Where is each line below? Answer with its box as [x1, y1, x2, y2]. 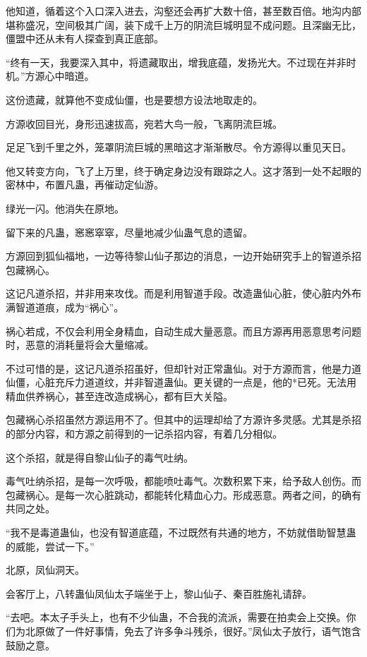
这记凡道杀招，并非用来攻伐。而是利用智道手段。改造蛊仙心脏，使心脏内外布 [6, 286, 361, 301]
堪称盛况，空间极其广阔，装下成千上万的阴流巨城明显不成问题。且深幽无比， [6, 17, 361, 32]
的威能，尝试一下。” [6, 538, 95, 553]
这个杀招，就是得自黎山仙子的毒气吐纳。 [6, 450, 193, 464]
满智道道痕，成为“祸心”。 [6, 299, 124, 314]
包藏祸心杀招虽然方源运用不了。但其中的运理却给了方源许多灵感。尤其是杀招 [6, 412, 361, 427]
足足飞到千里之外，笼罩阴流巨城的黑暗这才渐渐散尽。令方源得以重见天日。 [6, 140, 351, 155]
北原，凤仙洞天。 [6, 562, 85, 577]
